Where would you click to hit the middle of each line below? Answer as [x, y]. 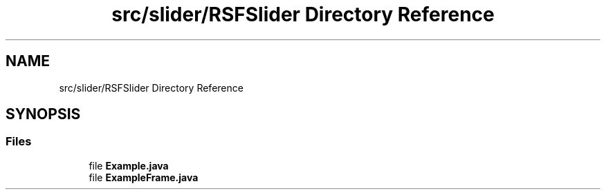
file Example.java [129, 165]
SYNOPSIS [43, 114]
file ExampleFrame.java [144, 177]
